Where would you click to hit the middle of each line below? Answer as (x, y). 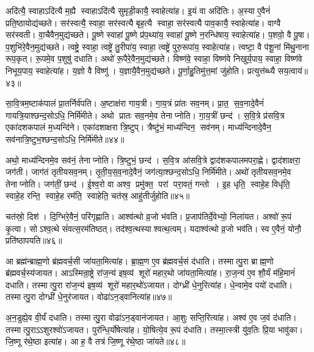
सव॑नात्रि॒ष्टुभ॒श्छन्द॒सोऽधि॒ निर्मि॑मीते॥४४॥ (65, 139)
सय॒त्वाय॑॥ (293, 70)
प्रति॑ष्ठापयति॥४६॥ (34, 240)
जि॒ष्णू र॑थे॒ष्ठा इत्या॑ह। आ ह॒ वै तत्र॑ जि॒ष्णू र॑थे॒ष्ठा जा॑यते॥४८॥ (96, 341)
